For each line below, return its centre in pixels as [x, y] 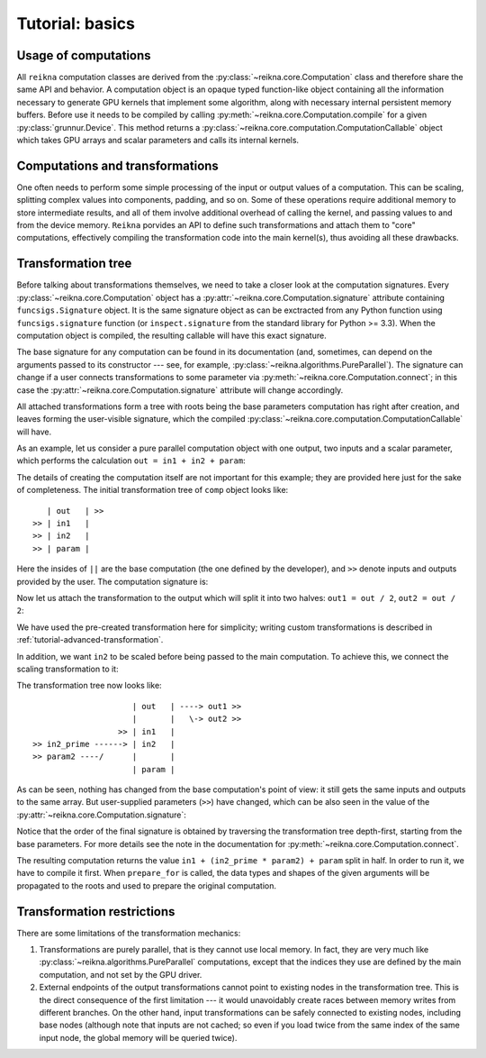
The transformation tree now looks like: [89, 686]
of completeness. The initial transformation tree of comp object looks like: [153, 490]
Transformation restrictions [96, 912]
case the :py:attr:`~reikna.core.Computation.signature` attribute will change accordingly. [180, 390]
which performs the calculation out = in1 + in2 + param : [131, 461]
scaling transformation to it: [67, 669]
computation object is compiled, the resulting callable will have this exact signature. [172, 335]
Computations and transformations [118, 165]
